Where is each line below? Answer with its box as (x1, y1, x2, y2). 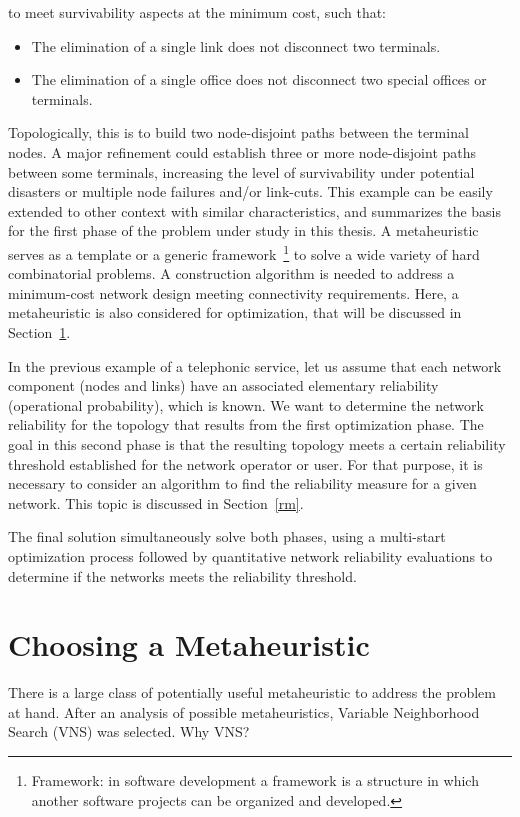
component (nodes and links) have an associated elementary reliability (8, 375, 439, 396)
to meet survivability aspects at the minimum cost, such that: (8, 2, 386, 22)
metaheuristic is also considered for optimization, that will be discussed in (8, 302, 462, 323)
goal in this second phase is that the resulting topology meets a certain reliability (8, 433, 506, 454)
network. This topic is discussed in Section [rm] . (8, 492, 304, 513)
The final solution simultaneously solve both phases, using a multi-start (8, 526, 446, 547)
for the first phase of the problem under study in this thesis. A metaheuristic (8, 220, 479, 241)
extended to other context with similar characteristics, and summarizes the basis (8, 200, 502, 221)
